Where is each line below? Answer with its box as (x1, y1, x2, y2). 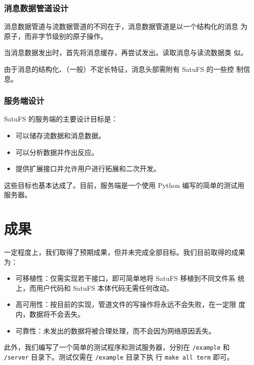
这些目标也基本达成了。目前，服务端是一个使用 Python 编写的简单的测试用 (4, 180, 245, 190)
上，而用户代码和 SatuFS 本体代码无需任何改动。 (15, 282, 174, 293)
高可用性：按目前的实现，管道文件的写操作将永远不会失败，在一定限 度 (15, 299, 246, 309)
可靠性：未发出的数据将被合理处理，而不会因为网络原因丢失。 (15, 325, 216, 335)
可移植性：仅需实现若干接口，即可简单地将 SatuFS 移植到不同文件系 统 (15, 273, 245, 283)
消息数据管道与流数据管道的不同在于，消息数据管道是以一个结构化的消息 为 (4, 21, 248, 31)
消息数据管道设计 (4, 1, 68, 14)
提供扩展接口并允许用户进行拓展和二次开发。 (15, 163, 160, 174)
